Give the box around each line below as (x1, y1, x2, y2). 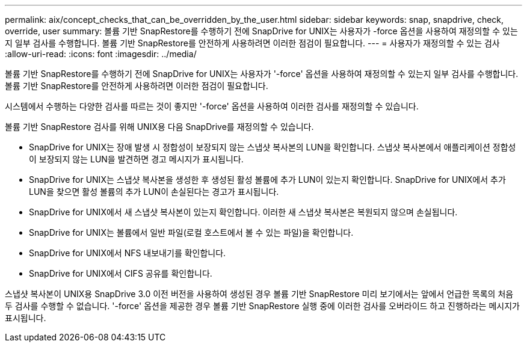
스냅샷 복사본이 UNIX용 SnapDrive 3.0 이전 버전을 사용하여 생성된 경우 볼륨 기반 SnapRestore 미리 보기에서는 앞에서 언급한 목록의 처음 (5, 289, 514, 299)
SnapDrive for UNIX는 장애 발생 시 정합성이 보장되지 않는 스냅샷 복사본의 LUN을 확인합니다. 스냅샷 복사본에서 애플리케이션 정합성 (29, 142, 516, 152)
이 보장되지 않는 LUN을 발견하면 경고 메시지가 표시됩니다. (29, 154, 244, 164)
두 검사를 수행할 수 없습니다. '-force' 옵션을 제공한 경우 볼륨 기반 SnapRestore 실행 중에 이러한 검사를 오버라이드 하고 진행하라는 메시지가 (5, 301, 520, 311)
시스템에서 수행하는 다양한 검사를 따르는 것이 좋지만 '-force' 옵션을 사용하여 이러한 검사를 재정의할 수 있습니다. (5, 101, 419, 111)
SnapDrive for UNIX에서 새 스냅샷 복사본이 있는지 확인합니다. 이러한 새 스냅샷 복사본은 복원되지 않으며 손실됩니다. (29, 207, 458, 217)
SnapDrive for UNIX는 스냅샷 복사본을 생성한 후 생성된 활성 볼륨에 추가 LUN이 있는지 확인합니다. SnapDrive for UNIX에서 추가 (29, 174, 506, 185)
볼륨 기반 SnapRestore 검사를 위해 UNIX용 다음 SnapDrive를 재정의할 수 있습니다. (5, 121, 314, 132)
